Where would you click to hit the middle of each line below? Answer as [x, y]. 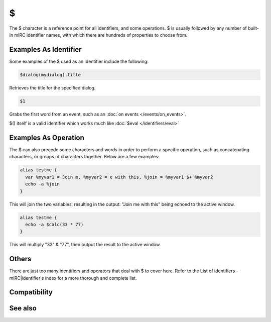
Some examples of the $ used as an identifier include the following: [79, 61]
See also [23, 308]
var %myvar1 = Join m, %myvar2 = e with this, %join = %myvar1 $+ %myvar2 [119, 177]
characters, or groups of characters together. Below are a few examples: [84, 157]
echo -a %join [43, 184]
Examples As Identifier [45, 49]
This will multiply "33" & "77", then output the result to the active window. [85, 245]
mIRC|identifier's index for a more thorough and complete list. [73, 278]
